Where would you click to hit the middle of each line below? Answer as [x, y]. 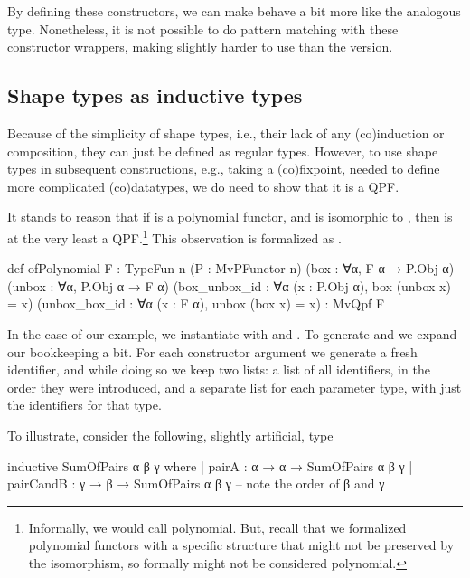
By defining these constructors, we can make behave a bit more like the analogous [234, 11]
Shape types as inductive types [155, 95]
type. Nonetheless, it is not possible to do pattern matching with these [203, 28]
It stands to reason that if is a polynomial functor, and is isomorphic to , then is [230, 217]
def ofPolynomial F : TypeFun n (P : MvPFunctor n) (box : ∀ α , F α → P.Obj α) [231, 268]
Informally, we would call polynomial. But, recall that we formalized [217, 527]
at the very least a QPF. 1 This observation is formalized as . [174, 236]
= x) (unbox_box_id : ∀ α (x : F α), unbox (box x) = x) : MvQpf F [196, 303]
